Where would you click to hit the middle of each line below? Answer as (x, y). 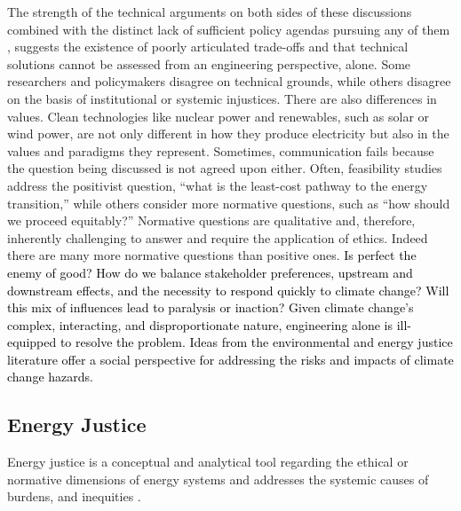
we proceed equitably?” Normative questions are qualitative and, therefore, (211, 220)
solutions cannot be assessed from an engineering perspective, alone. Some (209, 63)
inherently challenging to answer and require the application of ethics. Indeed (218, 237)
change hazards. (50, 377)
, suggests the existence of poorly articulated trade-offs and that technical (208, 47)
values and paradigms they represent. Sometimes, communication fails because (221, 150)
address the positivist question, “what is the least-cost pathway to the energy (218, 185)
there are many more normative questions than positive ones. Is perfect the (212, 255)
